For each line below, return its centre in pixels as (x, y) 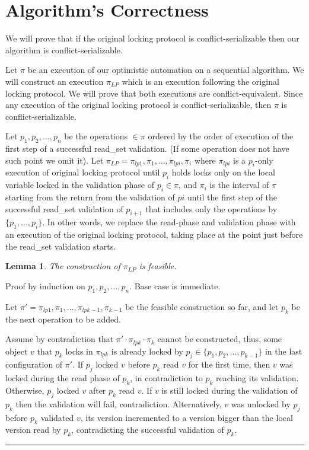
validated (57, 417)
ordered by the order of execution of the (221, 136)
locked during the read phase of (63, 378)
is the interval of (239, 185)
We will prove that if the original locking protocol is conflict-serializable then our (152, 38)
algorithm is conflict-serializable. (64, 50)
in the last (283, 351)
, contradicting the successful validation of (148, 430)
